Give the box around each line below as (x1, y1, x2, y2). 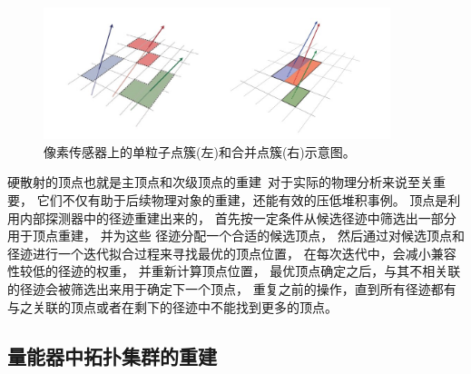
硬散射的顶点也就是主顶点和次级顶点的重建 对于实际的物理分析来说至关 (7, 172, 433, 192)
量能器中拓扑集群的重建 (7, 341, 217, 369)
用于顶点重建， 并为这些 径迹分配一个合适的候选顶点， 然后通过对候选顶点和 (7, 226, 465, 245)
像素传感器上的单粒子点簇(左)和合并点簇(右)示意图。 (44, 142, 356, 161)
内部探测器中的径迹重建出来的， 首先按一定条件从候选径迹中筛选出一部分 (19, 208, 456, 227)
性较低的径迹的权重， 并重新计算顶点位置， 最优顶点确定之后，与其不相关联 (7, 261, 461, 280)
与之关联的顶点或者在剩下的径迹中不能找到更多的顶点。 (7, 297, 338, 316)
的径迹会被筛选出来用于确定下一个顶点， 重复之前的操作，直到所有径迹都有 (7, 280, 456, 299)
